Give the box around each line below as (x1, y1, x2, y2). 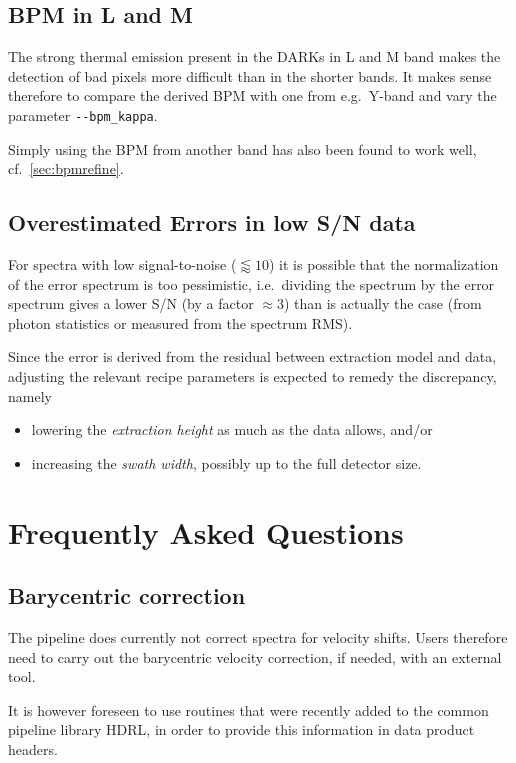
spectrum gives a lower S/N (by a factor (8, 293, 254, 314)
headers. (8, 738, 58, 759)
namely (8, 385, 52, 406)
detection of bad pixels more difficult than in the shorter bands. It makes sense (8, 65, 492, 86)
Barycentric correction (8, 580, 246, 611)
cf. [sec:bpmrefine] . (8, 158, 124, 179)
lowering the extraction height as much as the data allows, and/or (31, 419, 433, 440)
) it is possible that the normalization (269, 254, 499, 275)
